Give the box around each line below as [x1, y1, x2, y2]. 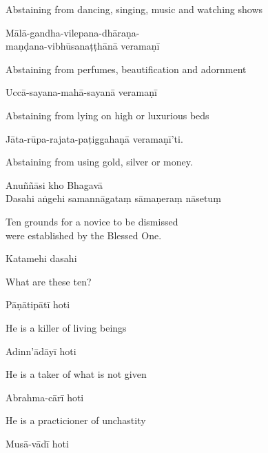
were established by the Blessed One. [6, 228, 162, 242]
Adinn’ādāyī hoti [6, 343, 76, 358]
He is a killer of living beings [6, 320, 127, 334]
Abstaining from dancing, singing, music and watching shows [6, 2, 263, 16]
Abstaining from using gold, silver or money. [6, 154, 193, 169]
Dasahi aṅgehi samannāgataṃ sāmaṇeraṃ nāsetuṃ [6, 191, 221, 205]
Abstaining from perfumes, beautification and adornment [6, 61, 247, 76]
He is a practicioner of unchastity [6, 413, 146, 427]
